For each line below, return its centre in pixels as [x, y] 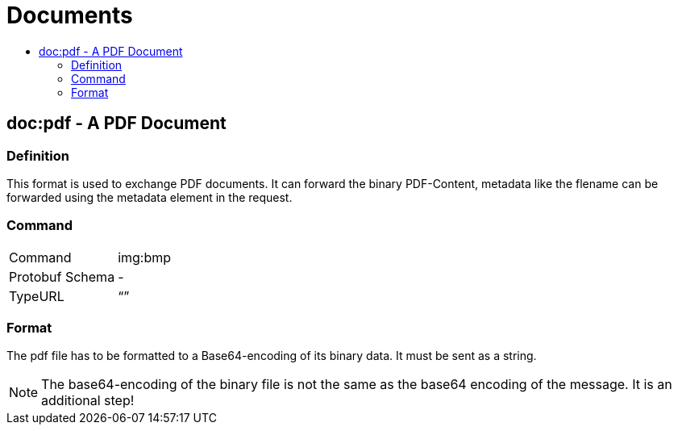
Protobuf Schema [62, 276]
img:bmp [145, 257]
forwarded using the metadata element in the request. [150, 197]
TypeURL [37, 296]
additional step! [88, 401]
